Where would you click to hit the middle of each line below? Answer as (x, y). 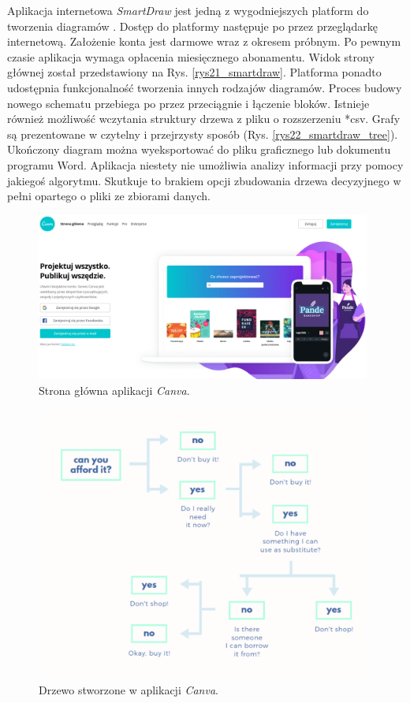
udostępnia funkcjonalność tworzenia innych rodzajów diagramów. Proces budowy (205, 87)
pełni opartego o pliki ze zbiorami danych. (109, 196)
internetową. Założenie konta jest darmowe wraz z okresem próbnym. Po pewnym (204, 41)
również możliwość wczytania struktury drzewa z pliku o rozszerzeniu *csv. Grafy (204, 119)
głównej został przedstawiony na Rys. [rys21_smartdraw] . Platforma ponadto (194, 72)
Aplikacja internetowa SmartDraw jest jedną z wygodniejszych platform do (188, 10)
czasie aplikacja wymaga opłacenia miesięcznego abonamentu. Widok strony (191, 56)
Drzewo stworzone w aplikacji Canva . (129, 690)
